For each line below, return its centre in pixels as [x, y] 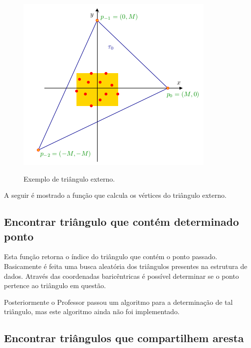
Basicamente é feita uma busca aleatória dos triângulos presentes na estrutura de [126, 266]
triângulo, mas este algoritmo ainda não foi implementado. [92, 311]
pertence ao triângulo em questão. [55, 285]
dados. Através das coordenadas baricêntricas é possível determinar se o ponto [122, 276]
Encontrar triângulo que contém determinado [122, 222]
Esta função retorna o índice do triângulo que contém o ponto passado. [111, 256]
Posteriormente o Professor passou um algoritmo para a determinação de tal [118, 302]
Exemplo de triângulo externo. [69, 178]
